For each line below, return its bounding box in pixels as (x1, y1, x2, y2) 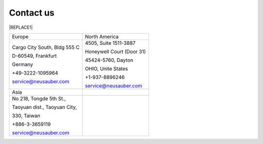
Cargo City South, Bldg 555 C (12, 44, 80, 51)
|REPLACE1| (9, 24, 33, 30)
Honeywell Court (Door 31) (85, 48, 146, 55)
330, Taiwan (12, 112, 40, 119)
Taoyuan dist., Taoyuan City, (12, 103, 77, 110)
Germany (12, 61, 34, 68)
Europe (12, 33, 29, 40)
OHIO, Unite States (85, 65, 129, 72)
